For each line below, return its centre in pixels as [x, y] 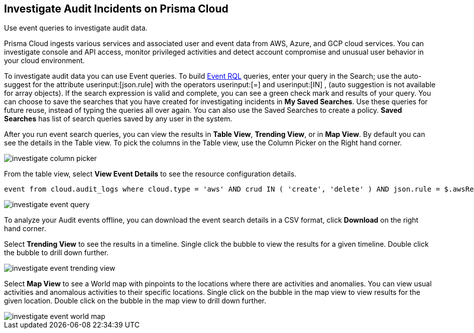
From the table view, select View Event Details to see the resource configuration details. [150, 174]
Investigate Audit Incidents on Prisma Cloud [116, 9]
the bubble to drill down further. [56, 253]
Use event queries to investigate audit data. [76, 28]
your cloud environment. [44, 61]
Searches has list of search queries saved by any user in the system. [118, 119]
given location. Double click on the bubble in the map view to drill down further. [135, 301]
